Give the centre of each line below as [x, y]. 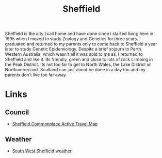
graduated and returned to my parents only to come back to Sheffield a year [81, 44]
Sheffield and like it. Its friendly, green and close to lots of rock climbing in [79, 60]
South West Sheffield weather [42, 151]
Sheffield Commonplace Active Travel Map [55, 124]
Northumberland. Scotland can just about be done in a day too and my [75, 70]
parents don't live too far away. [36, 75]
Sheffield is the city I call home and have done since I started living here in [79, 34]
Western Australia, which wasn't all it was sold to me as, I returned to [74, 54]
